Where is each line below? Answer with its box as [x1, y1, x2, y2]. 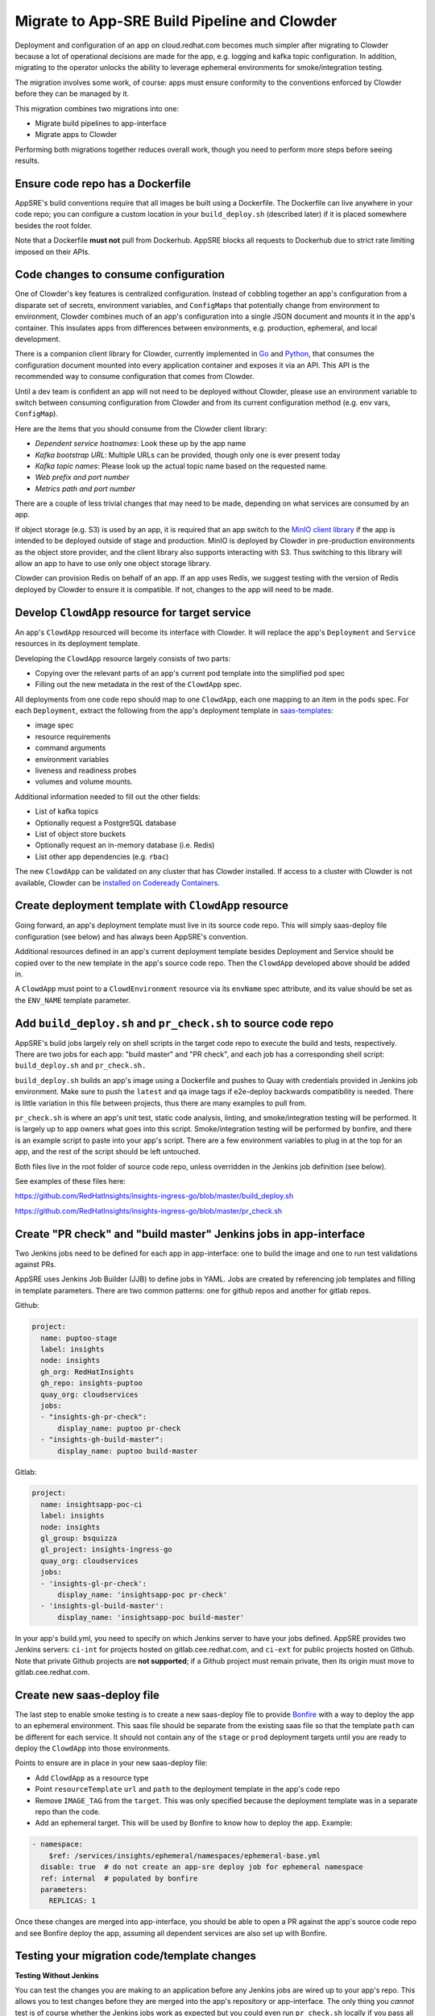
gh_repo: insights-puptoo [40, 1379, 143, 1388]
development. [14, 335, 60, 344]
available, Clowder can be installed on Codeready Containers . [14, 877, 221, 887]
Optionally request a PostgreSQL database [35, 818, 176, 827]
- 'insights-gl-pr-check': [40, 1579, 147, 1588]
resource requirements [35, 731, 111, 741]
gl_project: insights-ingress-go [40, 1545, 172, 1554]
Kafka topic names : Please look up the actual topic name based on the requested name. [35, 460, 328, 471]
